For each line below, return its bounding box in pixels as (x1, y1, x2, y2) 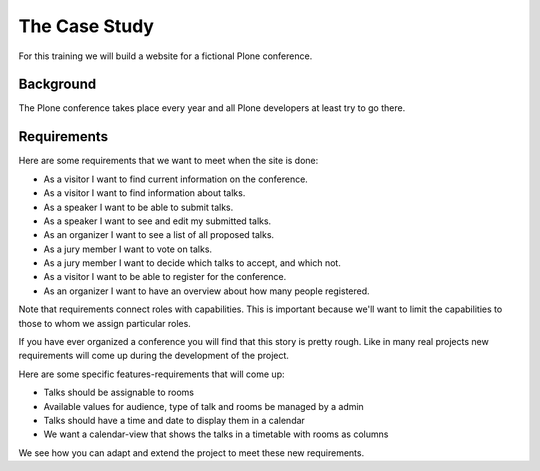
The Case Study (18, 15, 155, 37)
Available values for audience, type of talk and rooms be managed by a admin (43, 400, 364, 412)
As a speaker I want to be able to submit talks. (43, 201, 234, 213)
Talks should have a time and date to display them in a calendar (43, 415, 305, 426)
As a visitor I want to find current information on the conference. (43, 173, 309, 185)
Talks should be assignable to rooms (43, 386, 195, 399)
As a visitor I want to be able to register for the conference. (43, 271, 287, 283)
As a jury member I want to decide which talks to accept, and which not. (43, 257, 342, 269)
